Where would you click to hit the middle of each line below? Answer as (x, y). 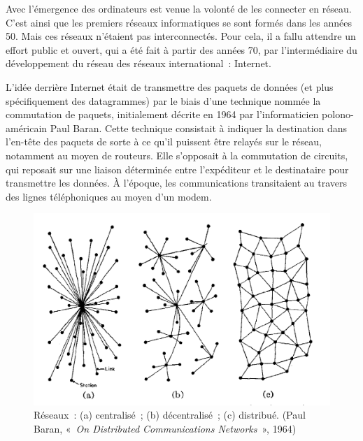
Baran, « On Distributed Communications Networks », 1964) (165, 429)
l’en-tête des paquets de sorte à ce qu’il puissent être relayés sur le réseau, (164, 142)
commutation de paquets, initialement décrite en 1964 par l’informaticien (162, 114)
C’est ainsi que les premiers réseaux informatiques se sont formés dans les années (179, 22)
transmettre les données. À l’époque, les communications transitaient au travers (176, 183)
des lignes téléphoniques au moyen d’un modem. (109, 196)
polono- (338, 114)
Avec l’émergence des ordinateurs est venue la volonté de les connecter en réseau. (179, 8)
